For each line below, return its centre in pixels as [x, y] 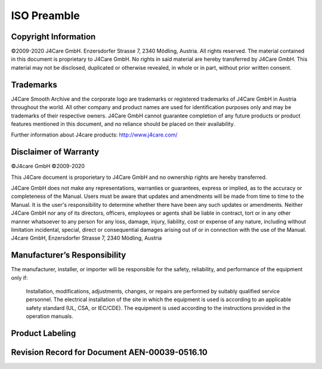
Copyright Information [53, 37]
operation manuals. [50, 317]
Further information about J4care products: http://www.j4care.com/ [95, 135]
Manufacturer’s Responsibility [69, 255]
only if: [19, 278]
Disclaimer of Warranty [55, 152]
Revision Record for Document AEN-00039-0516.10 [109, 353]
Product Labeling [44, 334]
